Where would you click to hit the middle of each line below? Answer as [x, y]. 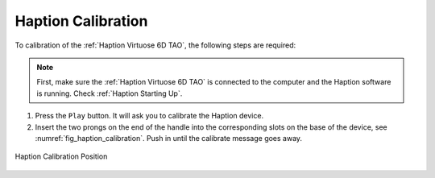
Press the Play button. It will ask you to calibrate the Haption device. [149, 116]
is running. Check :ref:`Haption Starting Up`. [110, 93]
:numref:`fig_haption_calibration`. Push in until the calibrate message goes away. [168, 138]
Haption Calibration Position [61, 156]
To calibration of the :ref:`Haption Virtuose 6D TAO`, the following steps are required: [155, 45]
